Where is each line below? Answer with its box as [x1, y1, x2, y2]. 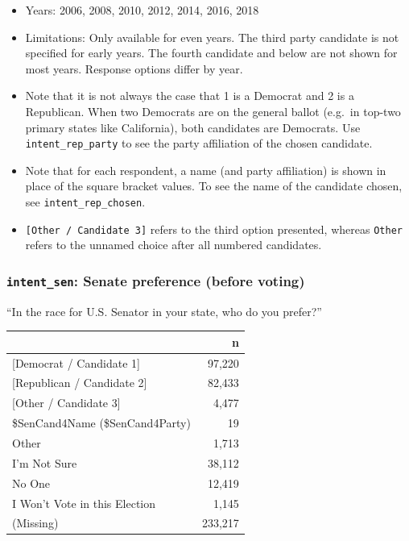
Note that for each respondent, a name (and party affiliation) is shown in [25, 161, 386, 178]
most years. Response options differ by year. [25, 60, 243, 77]
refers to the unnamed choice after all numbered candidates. [25, 236, 322, 253]
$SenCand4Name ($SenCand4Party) [12, 414, 191, 431]
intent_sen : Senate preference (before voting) [6, 270, 305, 290]
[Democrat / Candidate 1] [12, 354, 140, 371]
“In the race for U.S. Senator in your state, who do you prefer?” [6, 302, 322, 319]
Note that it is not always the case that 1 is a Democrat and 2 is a [25, 87, 354, 104]
